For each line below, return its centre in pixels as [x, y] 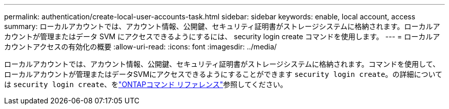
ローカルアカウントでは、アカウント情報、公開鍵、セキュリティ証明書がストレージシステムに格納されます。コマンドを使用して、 [222, 64]
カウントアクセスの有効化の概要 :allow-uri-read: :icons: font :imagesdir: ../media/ [140, 47]
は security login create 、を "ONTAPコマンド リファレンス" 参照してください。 [146, 84]
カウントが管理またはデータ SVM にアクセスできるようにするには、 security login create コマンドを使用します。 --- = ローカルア [222, 36]
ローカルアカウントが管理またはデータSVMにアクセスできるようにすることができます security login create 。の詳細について [223, 74]
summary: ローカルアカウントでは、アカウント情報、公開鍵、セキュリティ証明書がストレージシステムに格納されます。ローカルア [222, 26]
